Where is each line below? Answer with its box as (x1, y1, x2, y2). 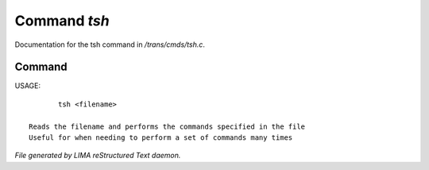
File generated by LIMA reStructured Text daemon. (14, 151, 181, 160)
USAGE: (14, 81, 41, 91)
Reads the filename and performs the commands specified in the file (29, 122, 306, 131)
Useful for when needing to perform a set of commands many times (29, 133, 293, 142)
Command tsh (14, 12, 110, 29)
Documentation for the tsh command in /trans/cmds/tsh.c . (14, 40, 206, 49)
